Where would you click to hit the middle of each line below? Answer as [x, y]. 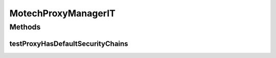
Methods [25, 27]
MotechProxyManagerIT [63, 13]
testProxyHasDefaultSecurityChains [69, 43]
